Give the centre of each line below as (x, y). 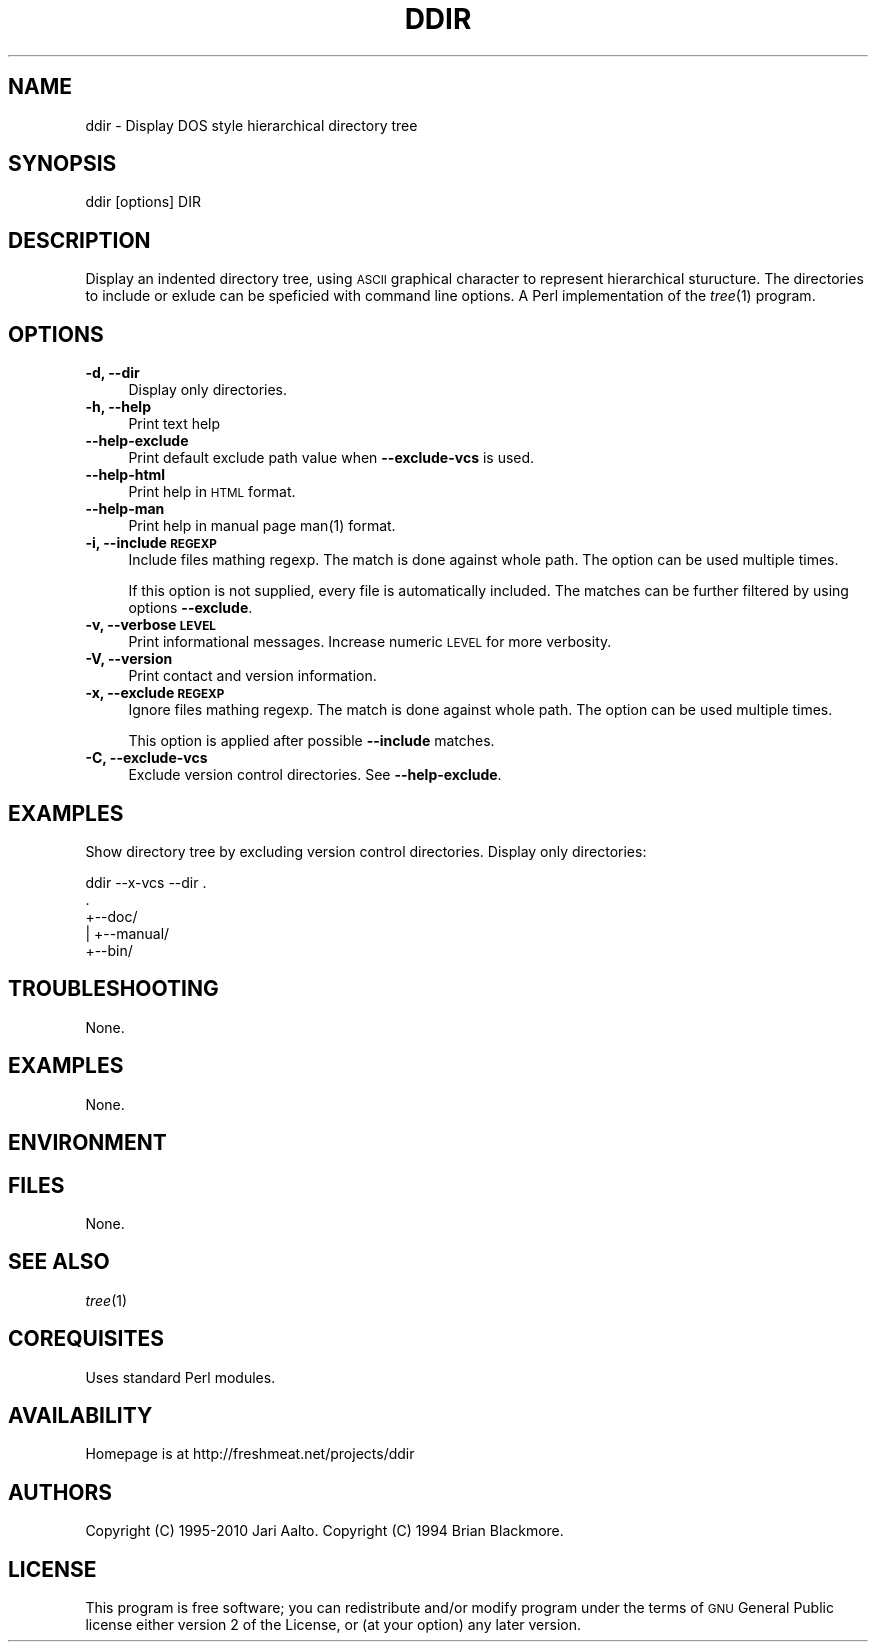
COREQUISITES (86, 1339)
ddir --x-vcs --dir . (146, 882)
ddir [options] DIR (143, 202)
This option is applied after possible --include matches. (311, 741)
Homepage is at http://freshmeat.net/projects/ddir (250, 1454)
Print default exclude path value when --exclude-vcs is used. (331, 458)
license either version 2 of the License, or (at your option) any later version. (333, 1625)
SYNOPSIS (62, 164)
